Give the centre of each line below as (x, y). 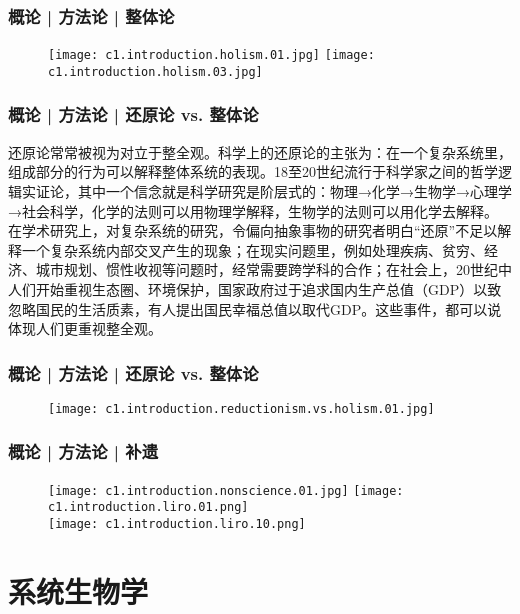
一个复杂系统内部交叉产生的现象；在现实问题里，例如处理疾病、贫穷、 (252, 249)
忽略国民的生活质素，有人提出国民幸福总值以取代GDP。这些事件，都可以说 (255, 308)
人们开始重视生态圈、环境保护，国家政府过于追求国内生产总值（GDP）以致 (255, 288)
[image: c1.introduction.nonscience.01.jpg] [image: (226, 490)
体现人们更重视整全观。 (85, 328)
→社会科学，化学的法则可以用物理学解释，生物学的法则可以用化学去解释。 (253, 210)
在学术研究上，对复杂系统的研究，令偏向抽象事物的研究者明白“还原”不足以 (253, 230)
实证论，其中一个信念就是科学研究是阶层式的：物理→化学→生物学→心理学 (266, 190)
